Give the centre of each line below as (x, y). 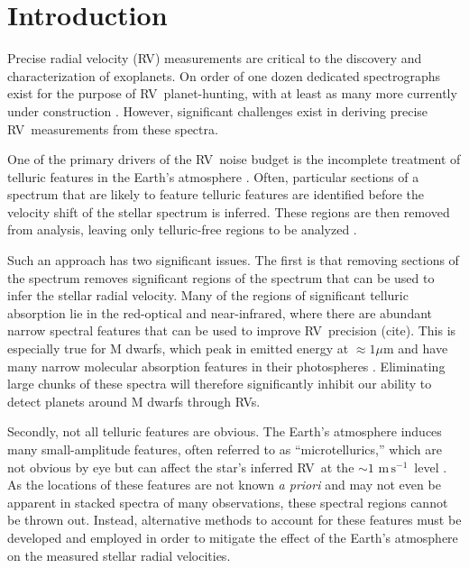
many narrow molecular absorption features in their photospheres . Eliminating (226, 366)
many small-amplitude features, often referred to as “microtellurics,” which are (225, 449)
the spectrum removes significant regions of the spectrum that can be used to (221, 277)
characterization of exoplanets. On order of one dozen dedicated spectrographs (224, 75)
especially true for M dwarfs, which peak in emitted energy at (178, 348)
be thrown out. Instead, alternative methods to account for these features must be (234, 520)
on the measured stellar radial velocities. (119, 555)
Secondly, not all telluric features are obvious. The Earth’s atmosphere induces (225, 431)
